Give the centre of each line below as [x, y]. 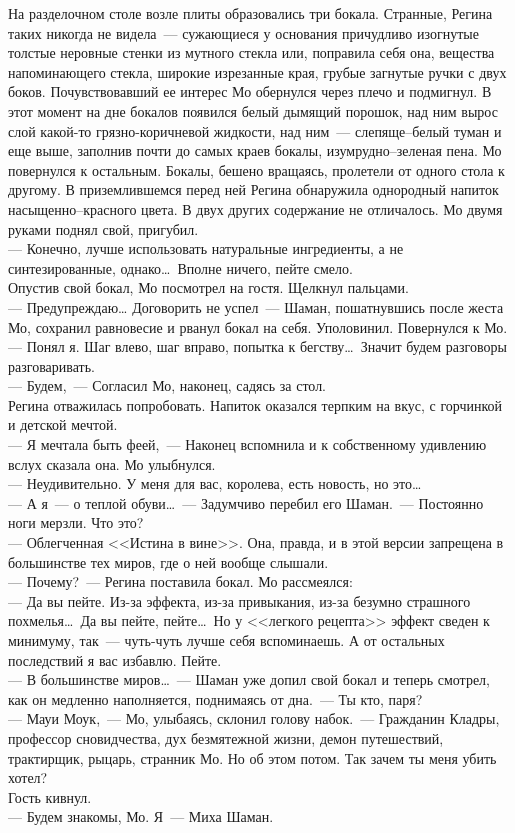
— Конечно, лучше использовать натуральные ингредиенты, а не [206, 248]
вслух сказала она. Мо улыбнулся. [112, 463]
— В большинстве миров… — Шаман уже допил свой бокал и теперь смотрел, [249, 679]
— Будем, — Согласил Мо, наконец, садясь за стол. [167, 385]
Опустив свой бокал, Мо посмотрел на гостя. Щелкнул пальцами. [208, 287]
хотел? [28, 777]
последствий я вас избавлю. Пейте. [115, 659]
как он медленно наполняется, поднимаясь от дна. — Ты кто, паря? [215, 698]
